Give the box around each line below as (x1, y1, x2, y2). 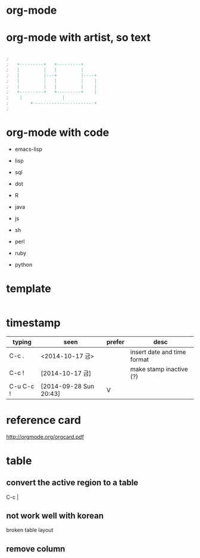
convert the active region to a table (6, 478, 139, 488)
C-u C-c (9, 382, 35, 390)
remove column (6, 544, 65, 554)
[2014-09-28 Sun (40, 382, 95, 390)
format (130, 355, 149, 364)
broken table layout (6, 526, 54, 534)
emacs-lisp (14, 145, 43, 153)
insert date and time (130, 348, 186, 356)
